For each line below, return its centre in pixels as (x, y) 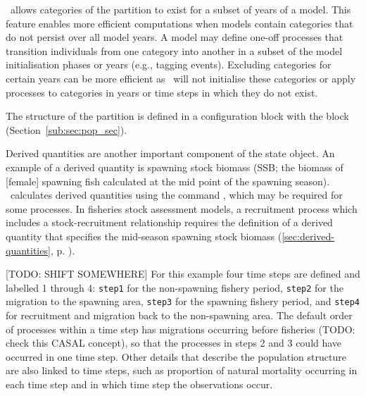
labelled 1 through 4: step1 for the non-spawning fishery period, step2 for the (175, 287)
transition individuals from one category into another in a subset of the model (174, 50)
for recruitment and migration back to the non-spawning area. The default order (179, 315)
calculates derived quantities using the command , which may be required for (176, 195)
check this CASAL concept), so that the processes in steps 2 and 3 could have (174, 343)
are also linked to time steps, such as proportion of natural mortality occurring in (182, 370)
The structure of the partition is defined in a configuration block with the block (177, 116)
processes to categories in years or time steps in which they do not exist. (162, 92)
